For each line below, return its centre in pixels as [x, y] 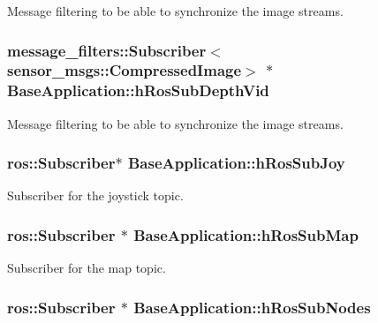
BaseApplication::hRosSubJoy [236, 163]
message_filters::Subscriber [107, 50]
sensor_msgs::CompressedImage [125, 70]
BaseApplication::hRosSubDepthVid [138, 90]
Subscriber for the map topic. [87, 268]
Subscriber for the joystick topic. [95, 195]
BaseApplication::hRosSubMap [246, 234]
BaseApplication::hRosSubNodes [252, 307]
